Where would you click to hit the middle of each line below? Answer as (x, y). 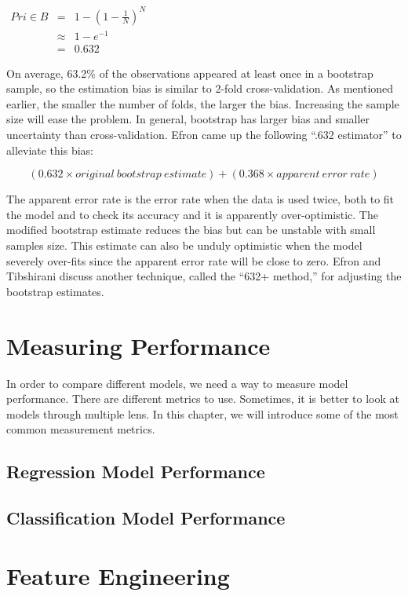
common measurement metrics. (81, 429)
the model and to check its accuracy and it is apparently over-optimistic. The (192, 214)
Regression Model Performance (136, 472)
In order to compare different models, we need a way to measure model (177, 383)
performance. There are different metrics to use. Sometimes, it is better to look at (203, 399)
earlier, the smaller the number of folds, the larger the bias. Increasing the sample (203, 103)
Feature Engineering (118, 575)
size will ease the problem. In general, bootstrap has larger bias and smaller (188, 119)
